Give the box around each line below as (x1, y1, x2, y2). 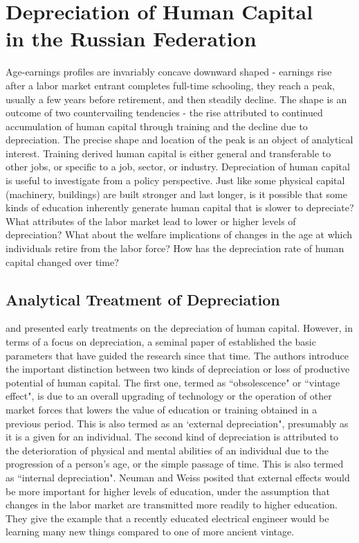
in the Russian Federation (6, 24, 257, 53)
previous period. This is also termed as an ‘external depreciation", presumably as (6, 416, 349, 430)
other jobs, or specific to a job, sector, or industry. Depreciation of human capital (6, 159, 350, 174)
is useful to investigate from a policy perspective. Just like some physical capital (6, 173, 345, 188)
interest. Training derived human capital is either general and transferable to (6, 145, 331, 160)
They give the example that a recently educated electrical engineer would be (6, 510, 329, 525)
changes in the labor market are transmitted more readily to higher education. (6, 497, 338, 512)
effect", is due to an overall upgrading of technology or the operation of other (6, 389, 332, 403)
